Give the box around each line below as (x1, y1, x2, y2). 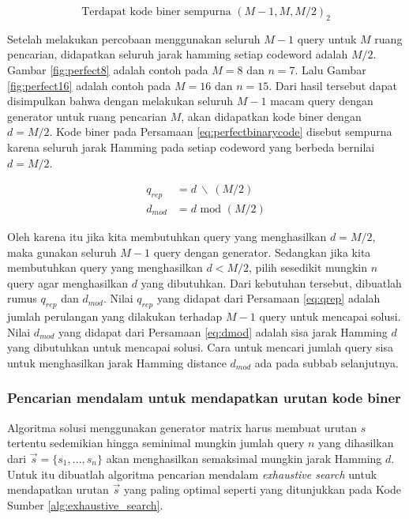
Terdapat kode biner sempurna (81, 6, 231, 17)
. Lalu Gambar (295, 61, 366, 77)
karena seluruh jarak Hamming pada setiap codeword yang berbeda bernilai (7, 138, 375, 155)
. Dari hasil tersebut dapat (268, 77, 397, 93)
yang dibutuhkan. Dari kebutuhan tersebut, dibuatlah (141, 274, 402, 291)
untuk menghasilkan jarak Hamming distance (7, 354, 227, 370)
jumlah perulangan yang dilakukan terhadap (7, 308, 223, 325)
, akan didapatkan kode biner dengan (181, 107, 362, 124)
